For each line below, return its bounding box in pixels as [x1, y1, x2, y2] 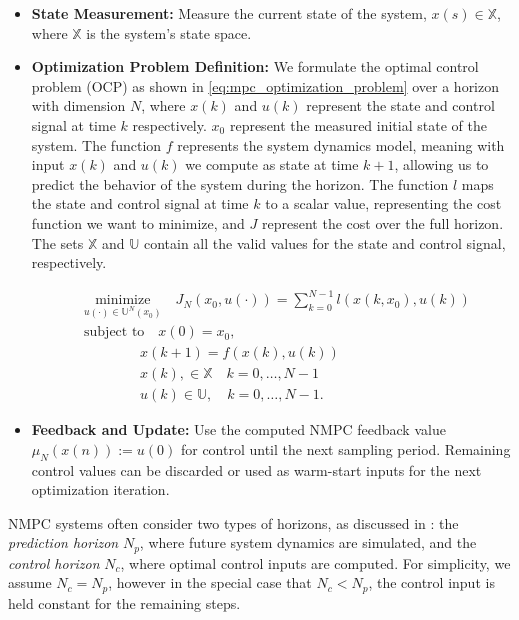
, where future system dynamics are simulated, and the [139, 532, 477, 553]
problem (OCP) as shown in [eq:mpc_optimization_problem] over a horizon [31, 75, 500, 96]
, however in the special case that [108, 572, 312, 593]
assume [8, 572, 52, 593]
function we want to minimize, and [31, 212, 245, 233]
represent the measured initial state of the [229, 114, 487, 135]
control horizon [8, 552, 100, 573]
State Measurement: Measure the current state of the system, [31, 3, 427, 23]
